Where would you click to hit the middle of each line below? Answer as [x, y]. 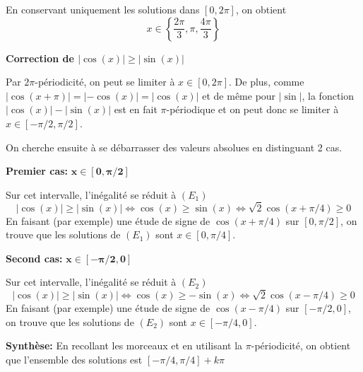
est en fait [136, 109]
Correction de [40, 58]
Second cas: [34, 258]
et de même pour [239, 95]
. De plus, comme [267, 82]
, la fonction [328, 95]
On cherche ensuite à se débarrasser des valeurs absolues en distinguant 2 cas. [174, 147]
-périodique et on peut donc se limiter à [252, 109]
